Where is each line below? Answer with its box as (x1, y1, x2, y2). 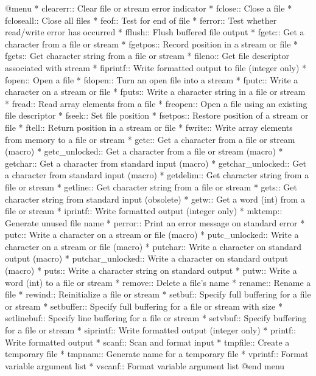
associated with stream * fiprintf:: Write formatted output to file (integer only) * (5, 61, 307, 74)
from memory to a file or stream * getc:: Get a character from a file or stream (5, 133, 295, 145)
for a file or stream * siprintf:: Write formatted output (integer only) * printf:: (5, 324, 297, 336)
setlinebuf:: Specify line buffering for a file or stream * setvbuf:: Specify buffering (5, 312, 307, 324)
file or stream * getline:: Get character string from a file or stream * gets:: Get (5, 180, 297, 193)
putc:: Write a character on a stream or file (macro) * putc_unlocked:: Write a (5, 228, 299, 241)
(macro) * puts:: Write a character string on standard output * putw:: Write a (5, 264, 297, 277)
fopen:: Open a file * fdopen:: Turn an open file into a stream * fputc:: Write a (5, 73, 298, 86)
